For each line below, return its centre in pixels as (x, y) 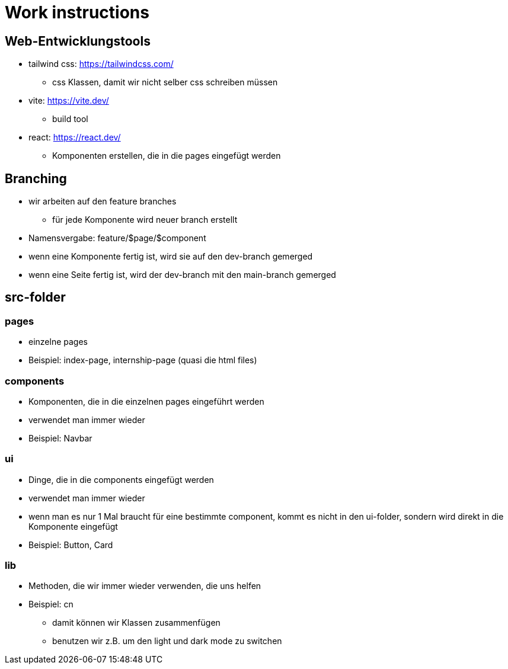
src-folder (35, 297)
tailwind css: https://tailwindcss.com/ (101, 64)
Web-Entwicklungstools (78, 41)
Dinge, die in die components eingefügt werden (121, 479)
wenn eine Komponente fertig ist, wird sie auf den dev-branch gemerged (171, 257)
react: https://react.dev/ (75, 137)
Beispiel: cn (51, 604)
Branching (36, 178)
